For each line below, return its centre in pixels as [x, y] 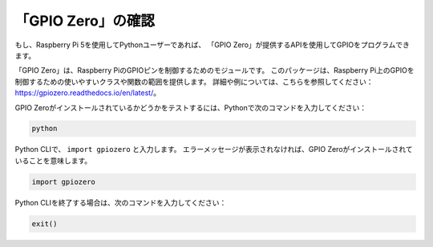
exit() [45, 223]
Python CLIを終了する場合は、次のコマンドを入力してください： [121, 202]
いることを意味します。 [53, 161]
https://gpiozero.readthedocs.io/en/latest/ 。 [87, 93]
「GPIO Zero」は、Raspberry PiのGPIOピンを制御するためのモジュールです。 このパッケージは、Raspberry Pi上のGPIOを [214, 70]
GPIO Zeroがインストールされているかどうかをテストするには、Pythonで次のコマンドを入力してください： [191, 107]
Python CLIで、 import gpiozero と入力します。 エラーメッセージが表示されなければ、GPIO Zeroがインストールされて [214, 149]
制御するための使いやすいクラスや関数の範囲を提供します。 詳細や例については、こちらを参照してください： [194, 82]
